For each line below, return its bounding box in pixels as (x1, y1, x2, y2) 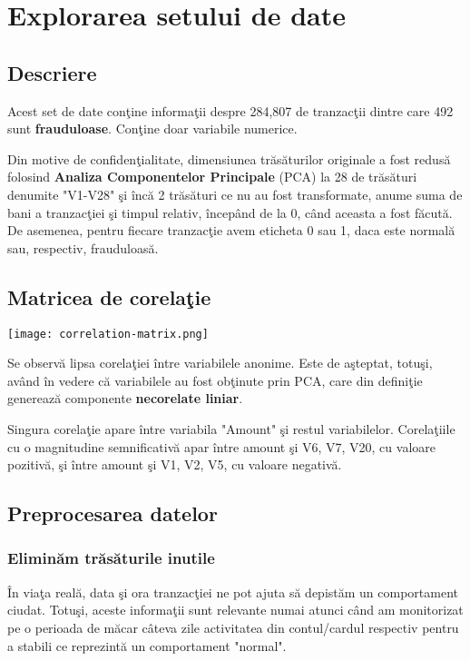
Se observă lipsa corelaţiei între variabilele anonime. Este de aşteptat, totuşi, (7, 353, 433, 372)
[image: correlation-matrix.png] (7, 327, 209, 340)
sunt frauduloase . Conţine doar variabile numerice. (7, 119, 298, 138)
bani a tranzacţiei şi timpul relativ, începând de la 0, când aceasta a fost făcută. (7, 202, 453, 222)
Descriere (7, 58, 97, 86)
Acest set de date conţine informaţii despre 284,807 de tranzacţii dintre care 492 (7, 101, 454, 120)
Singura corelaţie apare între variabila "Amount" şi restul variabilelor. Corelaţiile (7, 419, 455, 438)
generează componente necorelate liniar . (7, 389, 243, 408)
